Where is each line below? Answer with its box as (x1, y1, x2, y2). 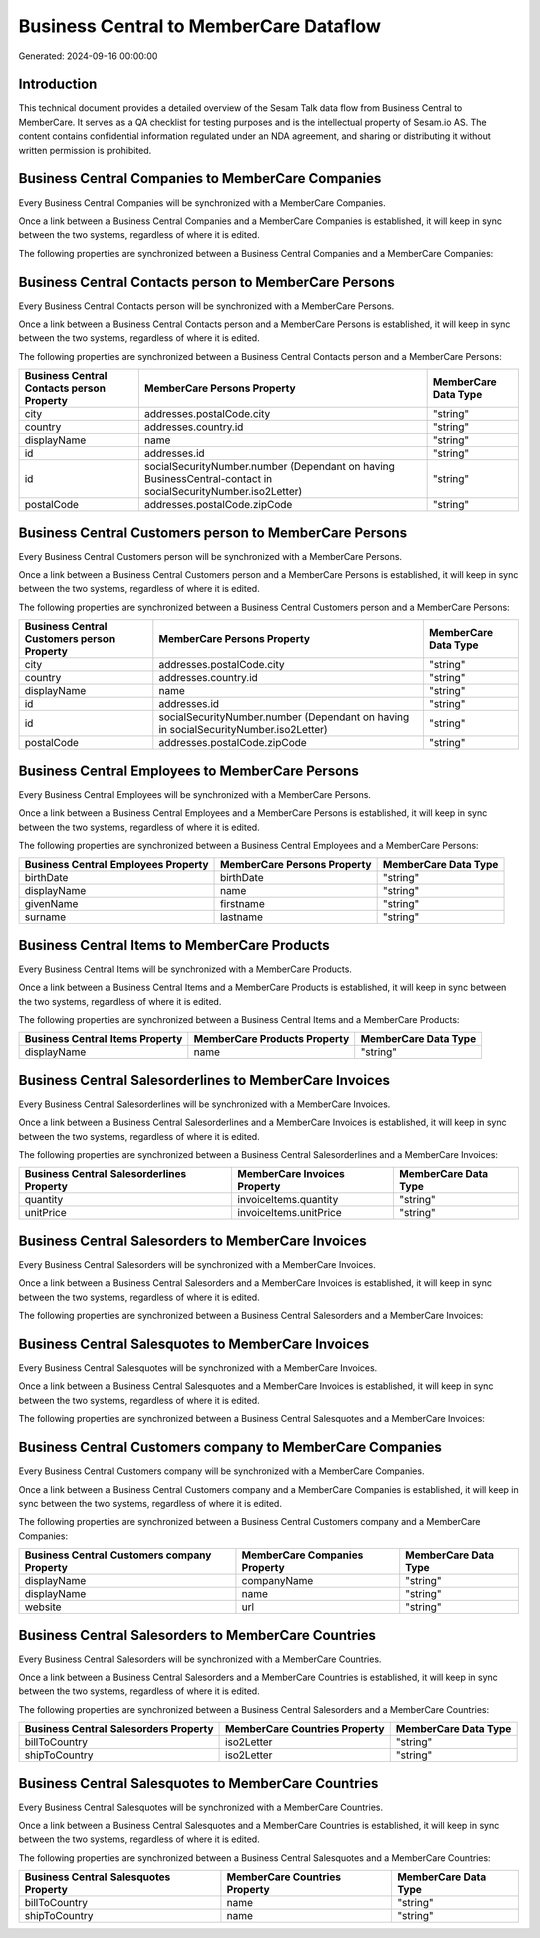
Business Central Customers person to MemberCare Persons (18, 524, 408, 541)
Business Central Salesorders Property (24, 1722, 214, 1736)
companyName (241, 1574, 314, 1588)
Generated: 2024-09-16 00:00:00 (18, 50, 158, 62)
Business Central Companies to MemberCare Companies (18, 170, 382, 187)
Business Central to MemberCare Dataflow (18, 15, 382, 37)
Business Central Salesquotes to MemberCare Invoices (18, 1335, 370, 1352)
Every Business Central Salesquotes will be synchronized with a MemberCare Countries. (18, 1801, 384, 1813)
